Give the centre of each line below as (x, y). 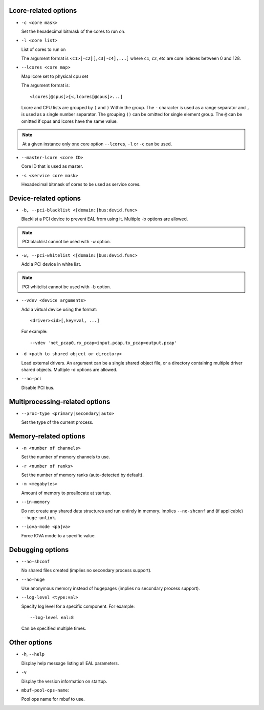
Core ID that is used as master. (52, 166)
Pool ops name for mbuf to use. (53, 699)
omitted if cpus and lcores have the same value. (70, 121)
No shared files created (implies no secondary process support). (86, 571)
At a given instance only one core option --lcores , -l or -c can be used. (97, 144)
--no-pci (32, 379)
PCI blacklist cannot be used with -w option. (66, 242)
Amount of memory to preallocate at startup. (66, 493)
